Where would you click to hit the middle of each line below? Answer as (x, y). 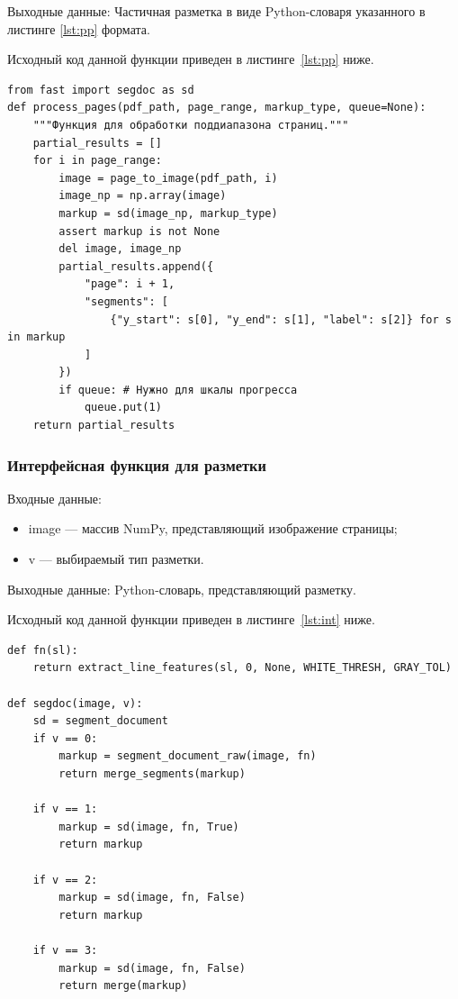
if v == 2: (65, 880)
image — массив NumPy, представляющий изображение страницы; (213, 528)
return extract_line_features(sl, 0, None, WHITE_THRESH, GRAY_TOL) (242, 668)
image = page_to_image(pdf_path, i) (168, 178)
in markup (36, 337)
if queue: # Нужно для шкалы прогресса (178, 390)
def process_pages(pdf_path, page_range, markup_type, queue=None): (217, 108)
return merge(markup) (123, 986)
